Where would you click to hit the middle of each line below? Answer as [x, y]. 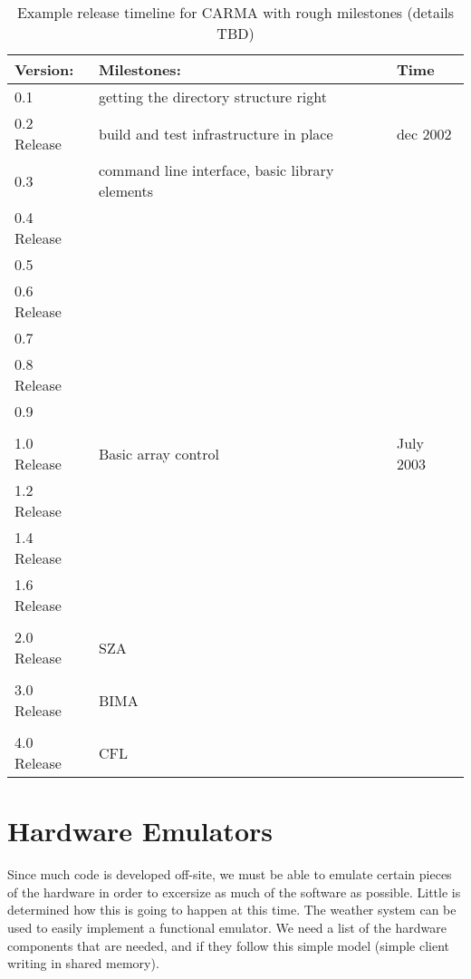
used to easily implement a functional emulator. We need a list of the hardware [227, 927]
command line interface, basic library [216, 170]
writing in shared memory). [83, 963]
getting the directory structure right [212, 97]
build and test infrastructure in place [216, 133]
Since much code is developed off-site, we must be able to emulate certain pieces [230, 874]
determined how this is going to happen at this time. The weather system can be [232, 910]
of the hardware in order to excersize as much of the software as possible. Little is [234, 892]
